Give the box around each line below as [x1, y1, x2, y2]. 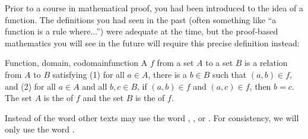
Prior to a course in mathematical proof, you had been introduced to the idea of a [5, 2, 303, 14]
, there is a [148, 68, 187, 80]
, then [249, 80, 271, 92]
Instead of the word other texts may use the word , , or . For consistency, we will [5, 111, 299, 124]
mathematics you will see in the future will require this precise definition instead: [5, 36, 300, 49]
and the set [82, 91, 123, 104]
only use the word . [5, 123, 75, 135]
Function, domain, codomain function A [5, 56, 148, 69]
